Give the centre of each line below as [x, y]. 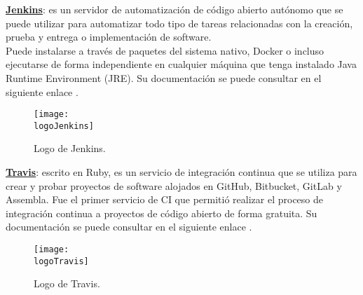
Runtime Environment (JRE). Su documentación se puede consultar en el [164, 77]
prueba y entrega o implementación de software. [109, 37]
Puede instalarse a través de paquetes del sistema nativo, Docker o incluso [165, 50]
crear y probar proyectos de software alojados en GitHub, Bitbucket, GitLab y [174, 185]
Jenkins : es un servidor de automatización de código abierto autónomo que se [174, 9]
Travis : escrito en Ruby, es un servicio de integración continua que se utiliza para [181, 172]
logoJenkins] [64, 126]
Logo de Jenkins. [70, 148]
